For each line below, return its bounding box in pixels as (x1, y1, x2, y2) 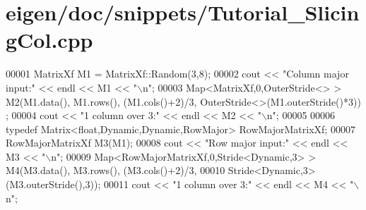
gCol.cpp (6, 25, 93, 54)
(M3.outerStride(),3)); (6, 177, 101, 192)
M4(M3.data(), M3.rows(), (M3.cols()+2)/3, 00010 (6, 163, 225, 178)
